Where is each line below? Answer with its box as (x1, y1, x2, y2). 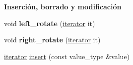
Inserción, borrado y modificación (4, 1, 122, 11)
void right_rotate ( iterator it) (4, 34, 101, 45)
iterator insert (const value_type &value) (4, 51, 130, 61)
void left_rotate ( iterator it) (4, 18, 95, 28)
